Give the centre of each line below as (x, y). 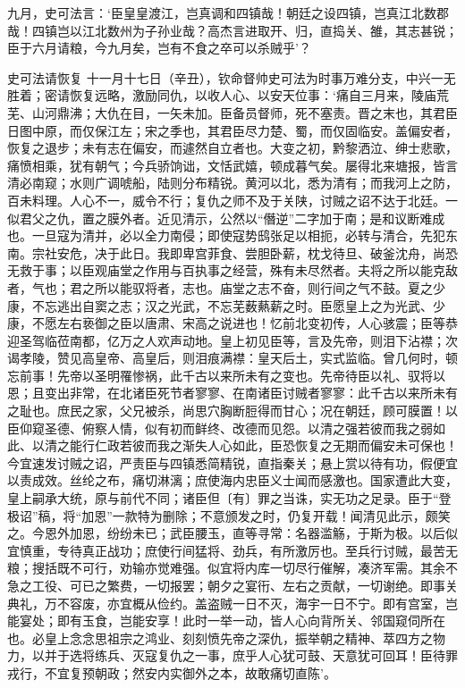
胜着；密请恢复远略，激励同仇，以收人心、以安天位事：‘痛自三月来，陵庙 (222, 95)
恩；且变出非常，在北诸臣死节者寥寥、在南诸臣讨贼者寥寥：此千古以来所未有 (232, 393)
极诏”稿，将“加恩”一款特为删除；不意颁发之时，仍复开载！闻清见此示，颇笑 (229, 515)
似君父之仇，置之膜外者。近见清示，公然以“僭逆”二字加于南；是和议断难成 (226, 218)
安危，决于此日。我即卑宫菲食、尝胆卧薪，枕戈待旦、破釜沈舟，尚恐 (257, 252)
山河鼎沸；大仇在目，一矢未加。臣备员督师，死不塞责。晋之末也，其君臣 (245, 112)
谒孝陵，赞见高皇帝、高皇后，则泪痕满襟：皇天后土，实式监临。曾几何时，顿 (232, 358)
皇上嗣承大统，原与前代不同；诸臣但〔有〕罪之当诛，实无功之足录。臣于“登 (229, 498)
